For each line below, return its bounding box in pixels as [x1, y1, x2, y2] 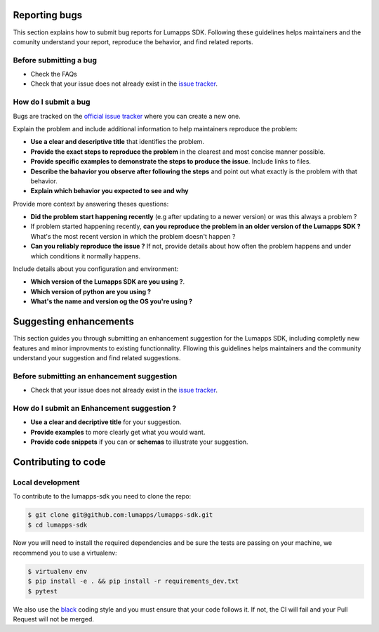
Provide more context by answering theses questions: [13, 199, 169, 208]
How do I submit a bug [13, 97, 91, 107]
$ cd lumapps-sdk [27, 520, 88, 529]
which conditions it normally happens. [30, 251, 140, 260]
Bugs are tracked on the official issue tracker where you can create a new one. [13, 112, 241, 120]
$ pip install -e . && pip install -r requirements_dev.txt [27, 577, 239, 586]
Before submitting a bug [13, 55, 98, 65]
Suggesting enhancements [13, 316, 135, 328]
